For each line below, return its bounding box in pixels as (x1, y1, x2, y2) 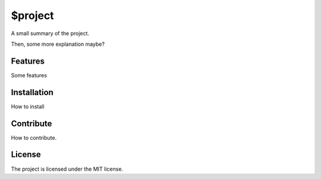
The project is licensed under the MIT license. (11, 165, 124, 172)
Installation (11, 87, 53, 98)
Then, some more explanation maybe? (11, 40, 105, 48)
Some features (11, 71, 48, 78)
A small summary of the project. (11, 30, 89, 37)
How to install (11, 103, 45, 110)
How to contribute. (11, 134, 57, 141)
